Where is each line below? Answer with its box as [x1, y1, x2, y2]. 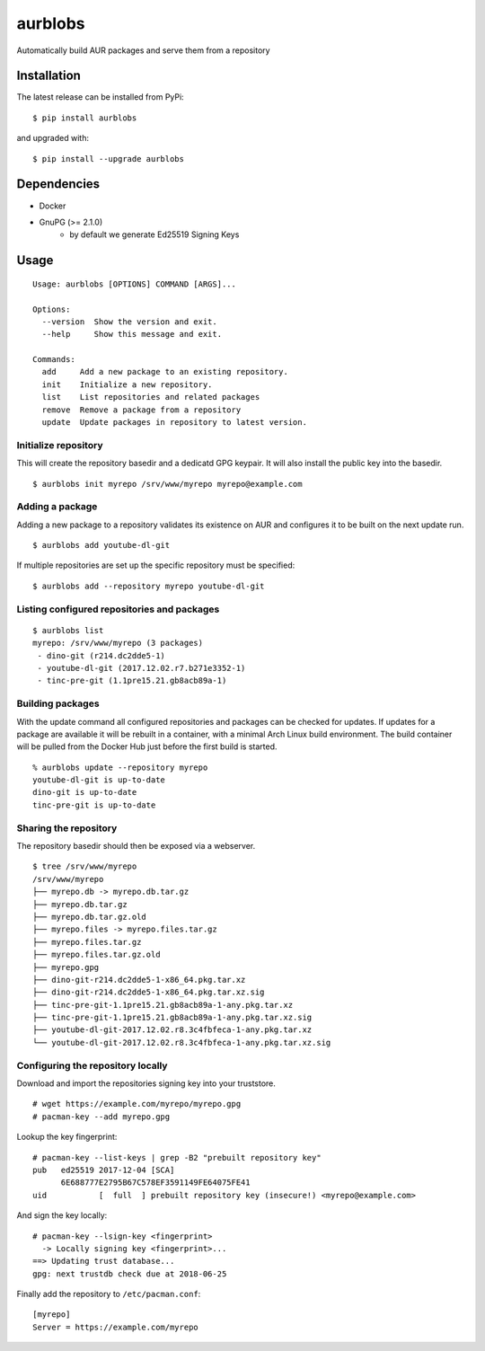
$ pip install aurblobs [32, 112, 137, 123]
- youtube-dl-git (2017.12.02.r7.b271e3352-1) [37, 663, 246, 673]
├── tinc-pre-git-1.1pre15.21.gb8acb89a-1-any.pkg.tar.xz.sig [32, 1012, 313, 1023]
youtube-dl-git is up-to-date [32, 775, 166, 785]
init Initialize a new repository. [41, 379, 213, 390]
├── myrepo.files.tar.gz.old [32, 949, 161, 960]
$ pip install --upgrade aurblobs [32, 154, 184, 163]
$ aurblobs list [32, 625, 104, 635]
